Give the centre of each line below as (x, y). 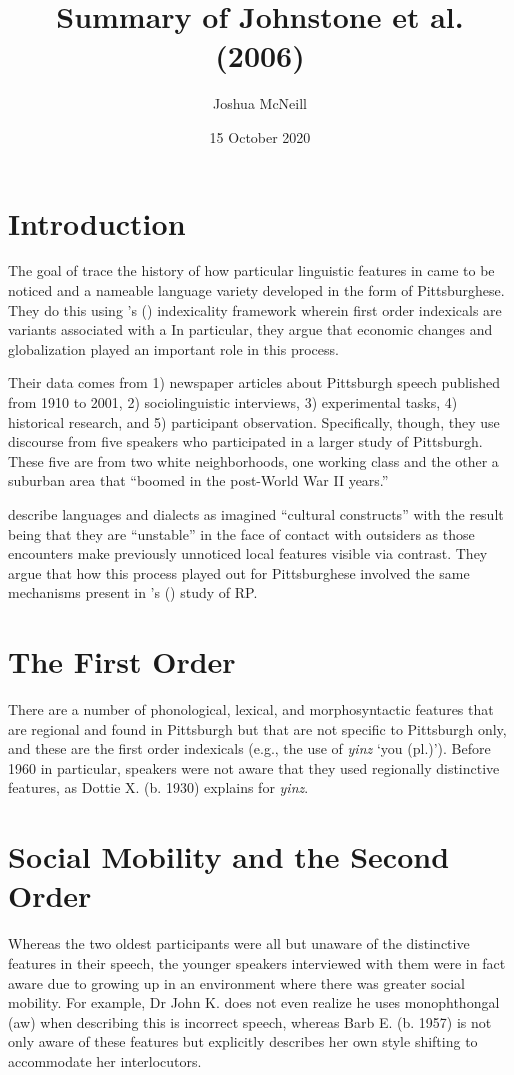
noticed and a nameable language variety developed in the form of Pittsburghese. (256, 290)
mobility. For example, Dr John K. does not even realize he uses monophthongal (254, 1002)
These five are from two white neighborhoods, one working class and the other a (253, 460)
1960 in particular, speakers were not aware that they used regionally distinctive (254, 767)
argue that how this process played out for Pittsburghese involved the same (239, 572)
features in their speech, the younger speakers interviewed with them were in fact (257, 962)
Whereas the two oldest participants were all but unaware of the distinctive (239, 943)
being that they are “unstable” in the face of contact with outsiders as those (241, 533)
